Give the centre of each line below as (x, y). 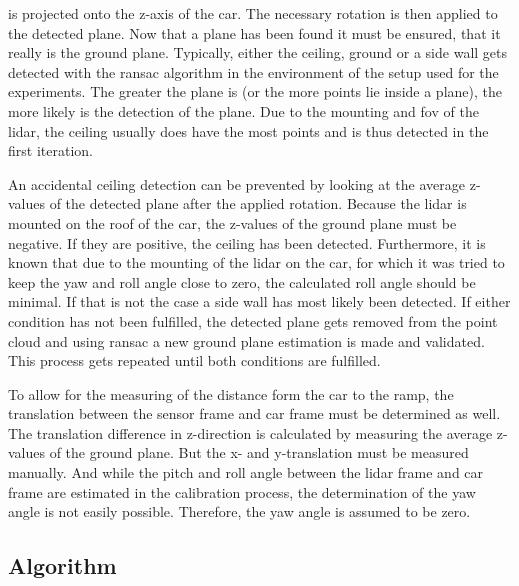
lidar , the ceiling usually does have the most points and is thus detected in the (248, 130)
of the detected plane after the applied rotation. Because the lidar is (258, 203)
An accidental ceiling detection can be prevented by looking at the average (237, 183)
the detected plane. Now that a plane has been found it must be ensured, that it (254, 32)
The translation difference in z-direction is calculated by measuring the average (250, 432)
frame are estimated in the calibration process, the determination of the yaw (242, 491)
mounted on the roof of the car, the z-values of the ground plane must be (232, 222)
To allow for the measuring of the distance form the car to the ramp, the (231, 393)
